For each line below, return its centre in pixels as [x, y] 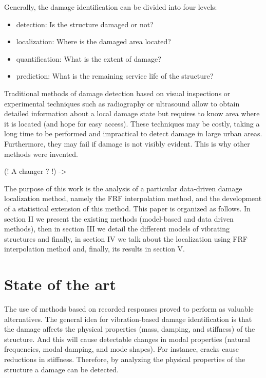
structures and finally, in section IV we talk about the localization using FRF [126, 238]
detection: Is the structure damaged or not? [85, 24]
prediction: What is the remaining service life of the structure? [115, 76]
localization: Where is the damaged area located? [93, 41]
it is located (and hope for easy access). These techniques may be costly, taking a [132, 123]
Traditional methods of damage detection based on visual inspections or [117, 93]
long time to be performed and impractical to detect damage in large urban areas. [133, 133]
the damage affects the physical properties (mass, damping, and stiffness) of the [130, 329]
